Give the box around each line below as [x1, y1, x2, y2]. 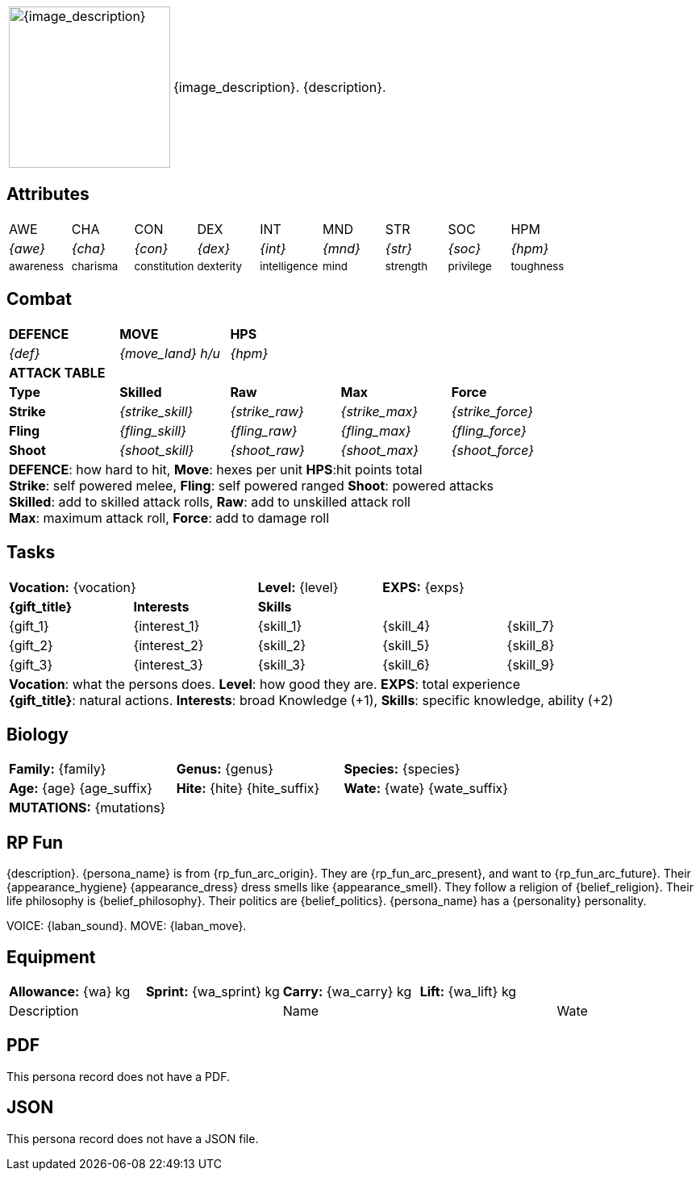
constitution [134, 259, 194, 273]
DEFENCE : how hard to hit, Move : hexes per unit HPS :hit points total [9, 461, 423, 478]
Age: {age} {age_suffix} [9, 780, 152, 797]
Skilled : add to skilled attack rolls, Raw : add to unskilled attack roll [9, 493, 410, 510]
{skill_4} [382, 617, 431, 634]
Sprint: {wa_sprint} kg [145, 983, 280, 1000]
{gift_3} [9, 656, 53, 673]
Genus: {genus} [176, 761, 273, 778]
